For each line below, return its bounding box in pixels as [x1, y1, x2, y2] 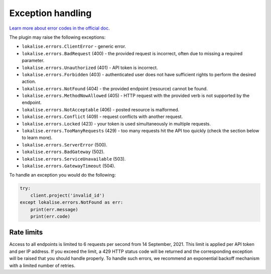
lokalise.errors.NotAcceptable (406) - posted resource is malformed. [22, 106, 180, 112]
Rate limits [9, 228, 43, 237]
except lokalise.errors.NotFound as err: [20, 200, 123, 205]
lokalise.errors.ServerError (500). [22, 142, 107, 148]
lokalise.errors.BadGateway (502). [22, 149, 105, 155]
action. [22, 78, 36, 85]
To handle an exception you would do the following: [9, 172, 116, 178]
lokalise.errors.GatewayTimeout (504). [22, 163, 115, 169]
